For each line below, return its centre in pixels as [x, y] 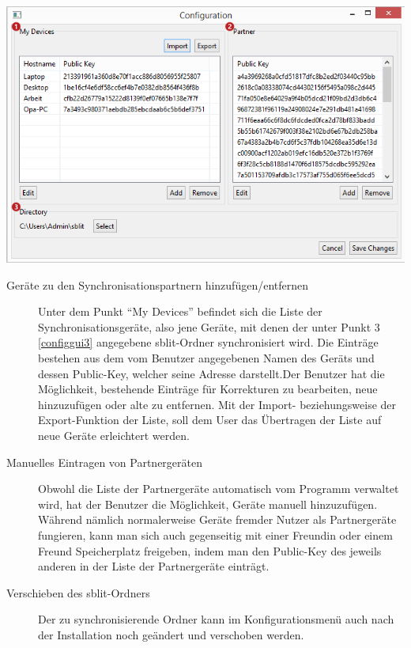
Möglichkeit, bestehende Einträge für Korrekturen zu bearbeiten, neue [208, 389]
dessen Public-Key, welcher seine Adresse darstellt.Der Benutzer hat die [211, 373]
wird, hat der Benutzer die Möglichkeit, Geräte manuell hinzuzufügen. [208, 504]
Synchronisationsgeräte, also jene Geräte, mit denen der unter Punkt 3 [209, 326]
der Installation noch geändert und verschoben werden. [171, 634]
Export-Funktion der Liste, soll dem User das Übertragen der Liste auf [210, 420]
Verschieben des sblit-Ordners [78, 592]
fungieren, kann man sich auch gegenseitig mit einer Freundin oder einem [215, 535]
